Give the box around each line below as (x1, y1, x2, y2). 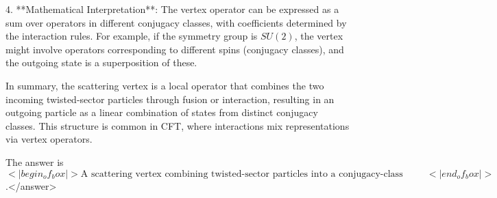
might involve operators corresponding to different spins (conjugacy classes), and (5, 42, 344, 56)
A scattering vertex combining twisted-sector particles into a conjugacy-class (80, 169, 403, 179)
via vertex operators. (5, 132, 93, 146)
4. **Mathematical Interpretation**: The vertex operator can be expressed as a (5, 2, 339, 16)
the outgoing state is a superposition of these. (5, 55, 197, 70)
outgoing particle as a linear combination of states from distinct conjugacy (5, 105, 318, 119)
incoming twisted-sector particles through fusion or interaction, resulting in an (5, 91, 335, 106)
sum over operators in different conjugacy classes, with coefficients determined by (5, 15, 347, 29)
